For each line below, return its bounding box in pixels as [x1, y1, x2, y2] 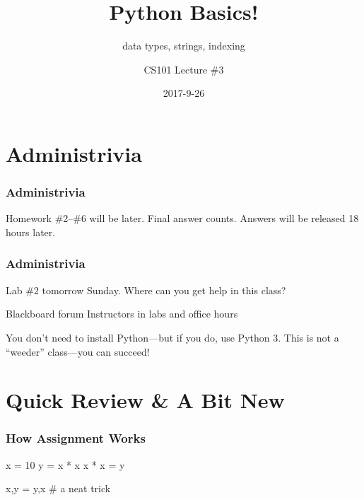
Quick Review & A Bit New [6, 385, 285, 414]
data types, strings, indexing [122, 38, 245, 53]
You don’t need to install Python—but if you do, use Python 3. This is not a [6, 330, 339, 344]
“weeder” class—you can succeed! [6, 344, 150, 359]
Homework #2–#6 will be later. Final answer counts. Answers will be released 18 [6, 211, 359, 226]
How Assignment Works [6, 429, 146, 447]
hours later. [6, 224, 56, 239]
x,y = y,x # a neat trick [6, 481, 111, 496]
